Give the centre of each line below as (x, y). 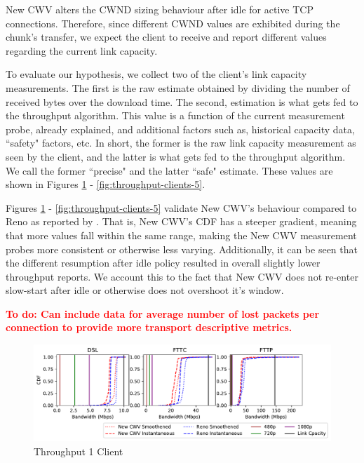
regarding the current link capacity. (82, 50)
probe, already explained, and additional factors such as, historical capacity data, (180, 129)
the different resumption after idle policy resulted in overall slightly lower (163, 263)
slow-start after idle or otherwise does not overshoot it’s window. (145, 290)
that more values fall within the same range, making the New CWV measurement (181, 235)
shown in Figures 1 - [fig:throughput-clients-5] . (106, 184)
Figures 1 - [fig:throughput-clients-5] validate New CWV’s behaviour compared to (181, 207)
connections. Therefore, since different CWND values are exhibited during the (173, 23)
